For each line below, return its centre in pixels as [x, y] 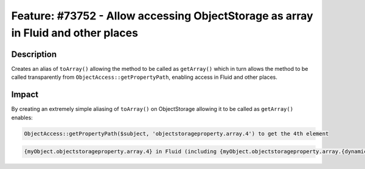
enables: [22, 118]
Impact [25, 95]
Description [34, 54]
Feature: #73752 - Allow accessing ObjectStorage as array [162, 16]
